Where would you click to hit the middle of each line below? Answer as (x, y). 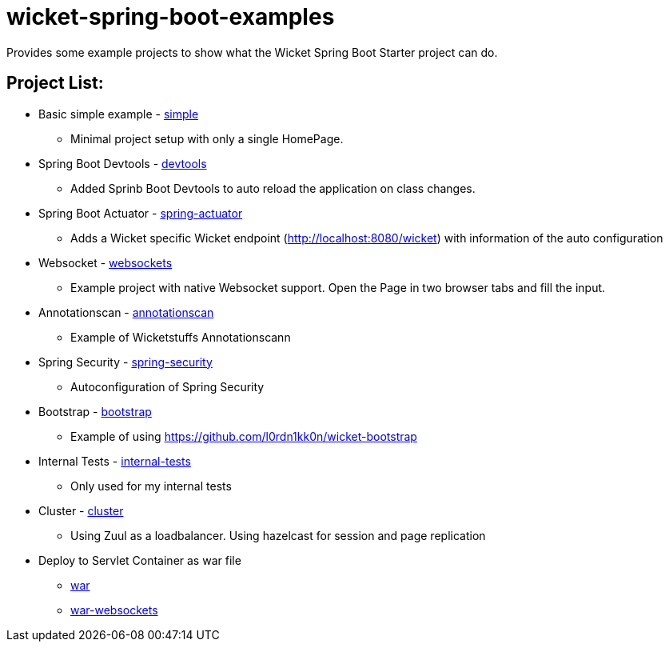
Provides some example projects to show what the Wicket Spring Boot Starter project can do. (252, 52)
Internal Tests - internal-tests (115, 461)
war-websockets (114, 610)
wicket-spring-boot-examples (171, 17)
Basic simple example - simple (119, 114)
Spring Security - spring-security (125, 362)
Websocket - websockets (106, 262)
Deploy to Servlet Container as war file (140, 560)
